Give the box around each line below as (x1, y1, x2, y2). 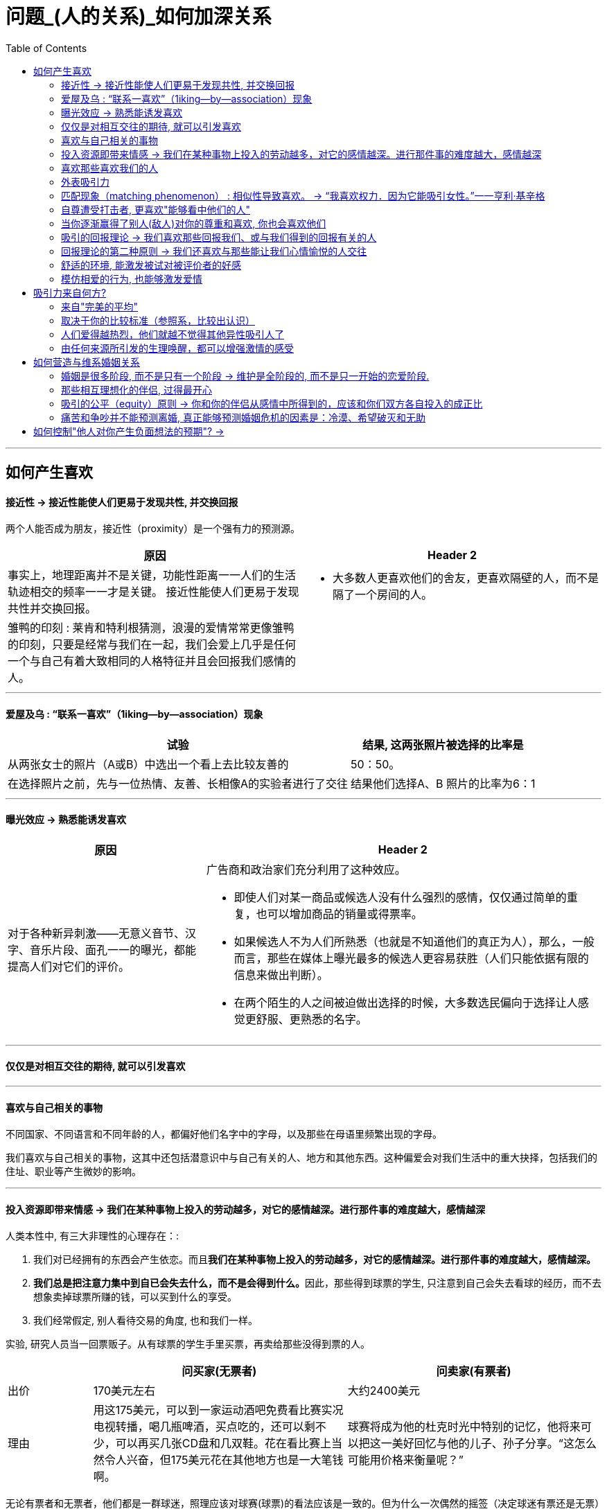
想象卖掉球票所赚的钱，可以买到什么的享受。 (33, 1291, 237, 1303)
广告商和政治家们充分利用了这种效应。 (206, 862, 406, 876)
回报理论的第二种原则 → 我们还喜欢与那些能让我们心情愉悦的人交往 (61, 245, 367, 257)
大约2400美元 (347, 1384, 420, 1398)
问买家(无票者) (182, 1364, 257, 1379)
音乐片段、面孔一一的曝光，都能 (30, 942, 197, 957)
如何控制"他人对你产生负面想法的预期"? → (33, 425, 225, 437)
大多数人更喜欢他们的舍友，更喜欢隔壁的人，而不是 (333, 571, 599, 585)
